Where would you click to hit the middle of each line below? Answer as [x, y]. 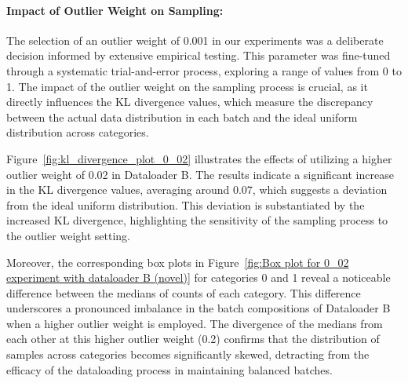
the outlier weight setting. [69, 235]
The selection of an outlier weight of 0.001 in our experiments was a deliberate [195, 40]
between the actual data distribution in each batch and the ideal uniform [182, 117]
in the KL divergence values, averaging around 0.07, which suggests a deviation [197, 190]
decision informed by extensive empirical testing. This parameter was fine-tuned [199, 55]
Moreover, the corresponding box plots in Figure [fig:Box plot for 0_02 [178, 262]
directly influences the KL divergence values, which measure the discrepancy [190, 102]
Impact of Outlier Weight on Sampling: [115, 10]
